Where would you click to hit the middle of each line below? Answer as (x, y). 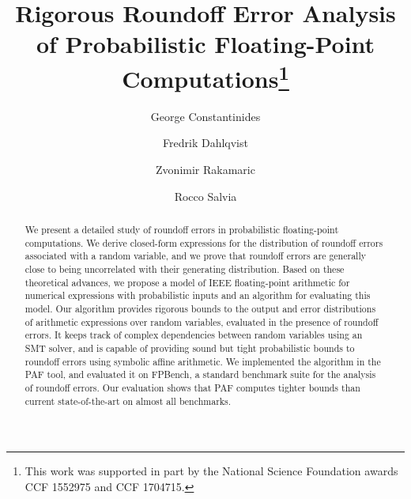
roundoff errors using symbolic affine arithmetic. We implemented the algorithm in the (203, 361)
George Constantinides (205, 116)
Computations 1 (205, 76)
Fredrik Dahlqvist (205, 143)
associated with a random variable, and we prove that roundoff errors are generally (195, 256)
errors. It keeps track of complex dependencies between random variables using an (194, 335)
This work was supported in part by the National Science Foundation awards (211, 471)
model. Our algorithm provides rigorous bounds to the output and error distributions (200, 308)
